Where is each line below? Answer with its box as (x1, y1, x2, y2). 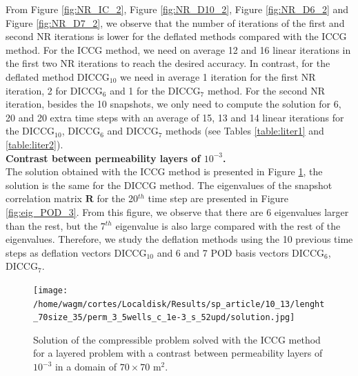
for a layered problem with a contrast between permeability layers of (33, 346, 323, 360)
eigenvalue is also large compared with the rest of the (115, 218, 341, 232)
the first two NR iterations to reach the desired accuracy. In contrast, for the (6, 56, 330, 70)
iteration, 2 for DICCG (6, 83, 103, 97)
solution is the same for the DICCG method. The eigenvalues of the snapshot (6, 177, 332, 192)
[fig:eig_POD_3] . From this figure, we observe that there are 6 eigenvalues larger (6, 204, 349, 219)
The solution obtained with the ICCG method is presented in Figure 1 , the (6, 164, 323, 179)
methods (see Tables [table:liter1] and (166, 123, 324, 138)
